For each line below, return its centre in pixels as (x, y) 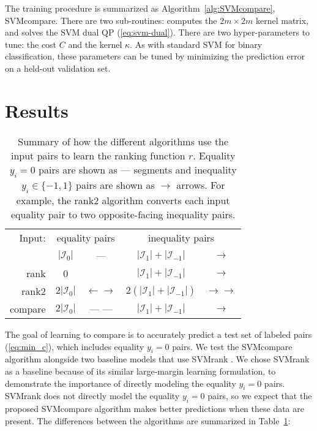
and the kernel (95, 44)
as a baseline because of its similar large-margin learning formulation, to (140, 371)
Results (37, 110)
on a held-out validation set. (58, 68)
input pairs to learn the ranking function (98, 155)
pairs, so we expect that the (260, 396)
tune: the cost (31, 44)
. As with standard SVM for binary (196, 44)
